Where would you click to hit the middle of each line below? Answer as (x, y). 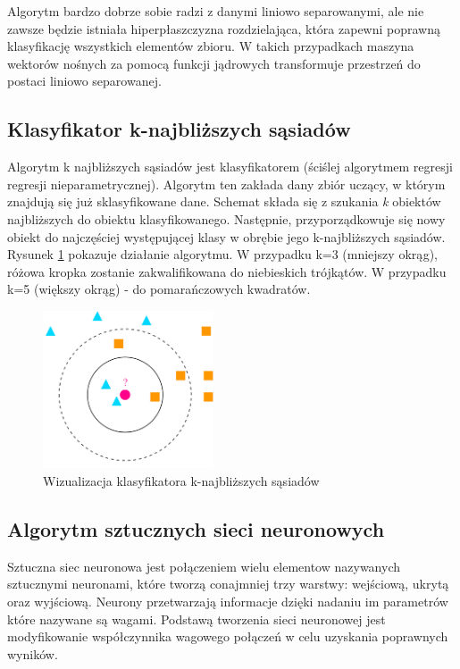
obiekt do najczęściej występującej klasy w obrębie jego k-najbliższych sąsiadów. (226, 236)
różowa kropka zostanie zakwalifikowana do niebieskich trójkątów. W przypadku (227, 271)
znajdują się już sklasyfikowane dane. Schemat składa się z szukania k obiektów (224, 201)
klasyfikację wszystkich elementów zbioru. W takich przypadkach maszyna (211, 46)
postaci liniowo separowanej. (84, 81)
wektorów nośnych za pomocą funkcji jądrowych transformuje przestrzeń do (214, 63)
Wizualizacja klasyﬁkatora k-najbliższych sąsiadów (181, 481)
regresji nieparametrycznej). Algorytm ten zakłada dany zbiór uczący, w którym (226, 184)
